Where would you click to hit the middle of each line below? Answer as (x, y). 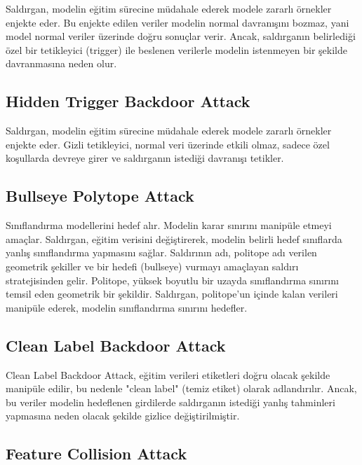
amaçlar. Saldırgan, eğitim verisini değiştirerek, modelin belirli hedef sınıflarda (174, 238)
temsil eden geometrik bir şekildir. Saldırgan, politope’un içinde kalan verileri (172, 294)
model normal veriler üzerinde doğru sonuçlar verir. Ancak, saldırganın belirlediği (181, 36)
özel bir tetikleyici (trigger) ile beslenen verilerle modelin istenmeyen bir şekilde (176, 49)
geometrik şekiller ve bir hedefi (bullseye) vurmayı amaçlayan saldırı (152, 266)
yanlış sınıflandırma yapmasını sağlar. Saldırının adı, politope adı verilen (161, 252)
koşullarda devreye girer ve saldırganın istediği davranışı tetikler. (145, 158)
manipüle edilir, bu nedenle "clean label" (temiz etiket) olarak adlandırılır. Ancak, (181, 388)
